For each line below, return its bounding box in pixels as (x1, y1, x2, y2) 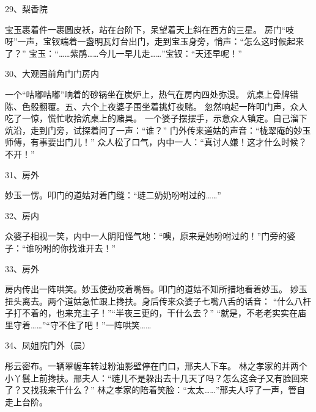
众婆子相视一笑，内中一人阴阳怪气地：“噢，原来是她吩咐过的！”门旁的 (5, 229, 287, 242)
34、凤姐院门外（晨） (5, 339, 90, 352)
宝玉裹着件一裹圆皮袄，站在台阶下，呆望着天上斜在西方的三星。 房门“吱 (5, 23, 295, 35)
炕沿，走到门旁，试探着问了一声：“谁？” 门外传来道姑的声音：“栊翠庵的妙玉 (5, 123, 311, 136)
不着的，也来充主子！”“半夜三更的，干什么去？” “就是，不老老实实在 (21, 306, 298, 319)
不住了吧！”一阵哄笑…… (58, 318, 152, 331)
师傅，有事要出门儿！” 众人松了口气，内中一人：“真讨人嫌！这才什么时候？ (5, 136, 307, 148)
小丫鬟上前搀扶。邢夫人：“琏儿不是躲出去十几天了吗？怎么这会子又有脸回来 (5, 371, 309, 384)
